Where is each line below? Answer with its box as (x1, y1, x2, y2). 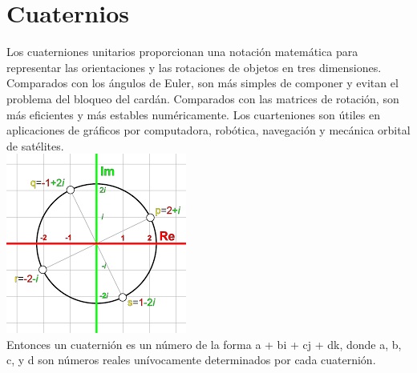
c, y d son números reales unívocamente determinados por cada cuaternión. (6, 351, 376, 368)
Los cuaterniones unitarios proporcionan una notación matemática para (6, 43, 358, 60)
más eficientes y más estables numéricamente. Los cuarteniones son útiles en (6, 106, 380, 122)
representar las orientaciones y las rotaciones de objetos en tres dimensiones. (6, 58, 382, 75)
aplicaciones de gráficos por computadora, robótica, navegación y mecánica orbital (6, 122, 411, 138)
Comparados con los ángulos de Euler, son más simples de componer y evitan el (6, 74, 399, 91)
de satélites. (6, 137, 64, 154)
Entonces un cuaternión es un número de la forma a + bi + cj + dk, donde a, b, (6, 335, 402, 352)
